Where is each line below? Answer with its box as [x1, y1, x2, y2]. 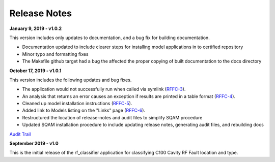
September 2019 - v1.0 [9, 140, 59, 147]
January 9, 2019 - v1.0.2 [9, 25, 62, 31]
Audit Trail [9, 131, 31, 137]
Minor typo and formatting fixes [22, 51, 89, 57]
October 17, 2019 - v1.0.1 [9, 68, 62, 74]
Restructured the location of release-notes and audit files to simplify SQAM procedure [22, 114, 203, 120]
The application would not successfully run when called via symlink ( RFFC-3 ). [22, 86, 186, 92]
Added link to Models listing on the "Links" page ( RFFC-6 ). [22, 107, 145, 114]
